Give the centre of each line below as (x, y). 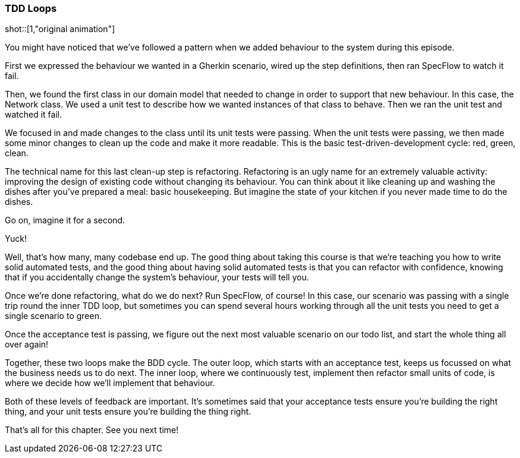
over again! (27, 345)
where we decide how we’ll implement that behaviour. (110, 383)
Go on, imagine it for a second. (65, 220)
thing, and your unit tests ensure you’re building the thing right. (128, 412)
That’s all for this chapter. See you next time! (92, 430)
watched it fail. (34, 115)
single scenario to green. (53, 316)
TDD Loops (31, 8)
